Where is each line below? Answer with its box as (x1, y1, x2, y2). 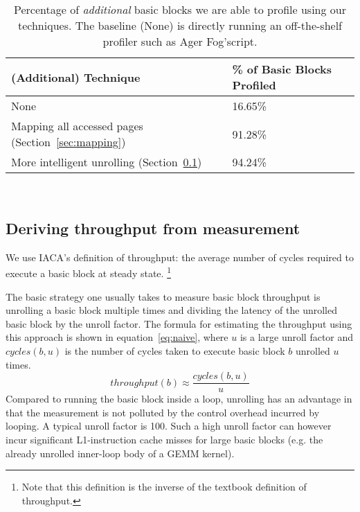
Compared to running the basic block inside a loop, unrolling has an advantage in (6, 391, 352, 406)
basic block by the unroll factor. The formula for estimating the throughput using (6, 316, 352, 330)
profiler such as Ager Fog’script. (102, 33, 258, 49)
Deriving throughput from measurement (6, 217, 300, 238)
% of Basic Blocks (232, 61, 332, 77)
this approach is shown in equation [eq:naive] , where (6, 330, 228, 344)
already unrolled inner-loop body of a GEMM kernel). (6, 445, 235, 460)
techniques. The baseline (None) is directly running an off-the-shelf (17, 17, 342, 33)
